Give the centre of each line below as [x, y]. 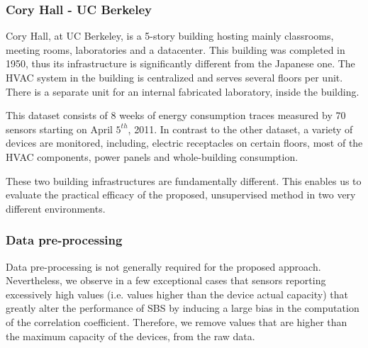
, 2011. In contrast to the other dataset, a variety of [240, 129]
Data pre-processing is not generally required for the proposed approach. [163, 266]
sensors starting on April [59, 129]
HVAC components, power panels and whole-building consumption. [152, 156]
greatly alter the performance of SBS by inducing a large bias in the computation [183, 308]
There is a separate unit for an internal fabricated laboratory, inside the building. [183, 91]
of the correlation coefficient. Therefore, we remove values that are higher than [177, 321]
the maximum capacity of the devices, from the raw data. [130, 336]
